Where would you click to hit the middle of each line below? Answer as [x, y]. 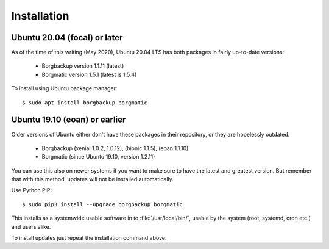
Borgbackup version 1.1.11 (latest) [83, 66]
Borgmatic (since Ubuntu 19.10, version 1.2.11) [98, 157]
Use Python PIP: [32, 190]
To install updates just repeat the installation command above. [89, 238]
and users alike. [31, 226]
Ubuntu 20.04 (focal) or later [67, 38]
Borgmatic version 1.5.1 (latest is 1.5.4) [89, 74]
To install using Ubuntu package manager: [64, 88]
